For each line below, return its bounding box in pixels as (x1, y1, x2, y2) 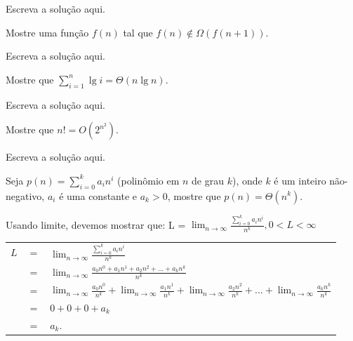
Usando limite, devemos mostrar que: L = (6, 217, 186, 232)
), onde (232, 173, 262, 187)
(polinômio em (117, 173, 180, 187)
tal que (123, 25, 153, 39)
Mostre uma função (6, 25, 89, 39)
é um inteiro (274, 173, 326, 187)
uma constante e (67, 188, 138, 203)
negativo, (6, 188, 45, 203)
